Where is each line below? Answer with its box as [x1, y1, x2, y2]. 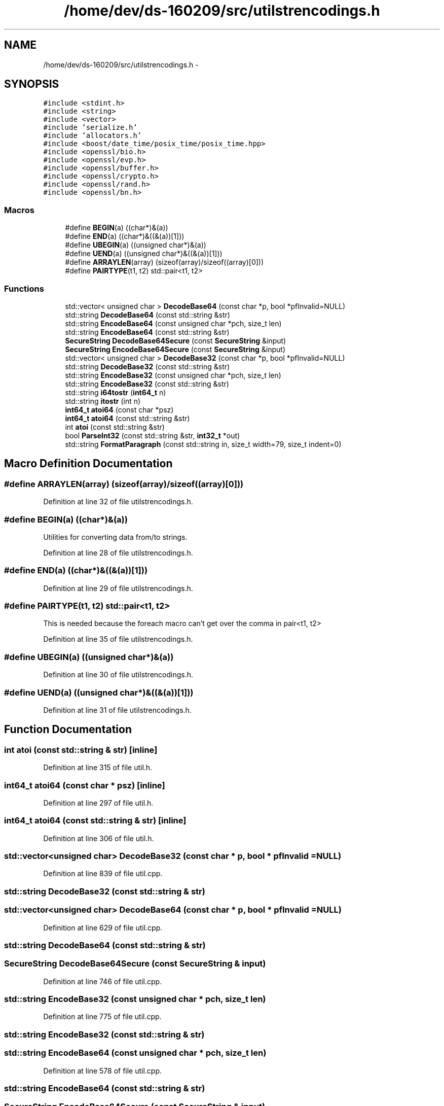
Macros [4, 204, 34, 215]
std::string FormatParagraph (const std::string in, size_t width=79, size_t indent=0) [65, 439, 342, 448]
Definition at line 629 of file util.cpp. [43, 923, 163, 932]
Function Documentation [4, 723, 132, 736]
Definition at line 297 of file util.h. [43, 798, 154, 807]
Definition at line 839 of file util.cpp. [43, 869, 163, 878]
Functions [4, 283, 44, 294]
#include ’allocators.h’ [43, 131, 142, 140]
